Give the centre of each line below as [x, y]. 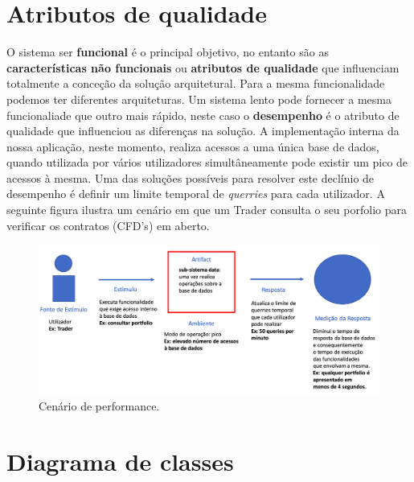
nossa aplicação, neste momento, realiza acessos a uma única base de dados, [193, 146]
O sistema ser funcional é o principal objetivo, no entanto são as [168, 52]
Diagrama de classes [120, 461]
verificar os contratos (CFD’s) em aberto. [108, 225]
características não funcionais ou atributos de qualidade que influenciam [203, 67]
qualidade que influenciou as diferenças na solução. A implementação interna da [203, 131]
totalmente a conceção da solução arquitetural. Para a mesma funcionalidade [196, 83]
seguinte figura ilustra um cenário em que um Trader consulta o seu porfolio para [207, 210]
